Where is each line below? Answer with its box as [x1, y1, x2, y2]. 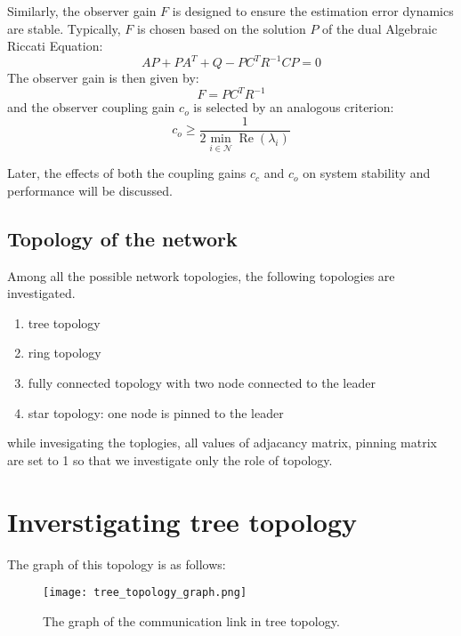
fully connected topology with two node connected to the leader [28, 374, 376, 392]
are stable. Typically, [7, 19, 121, 37]
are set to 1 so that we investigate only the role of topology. [7, 450, 333, 469]
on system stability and [303, 164, 431, 182]
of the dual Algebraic [322, 19, 438, 37]
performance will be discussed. [7, 181, 173, 199]
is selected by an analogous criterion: [193, 98, 394, 117]
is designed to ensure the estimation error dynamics [172, 2, 454, 20]
